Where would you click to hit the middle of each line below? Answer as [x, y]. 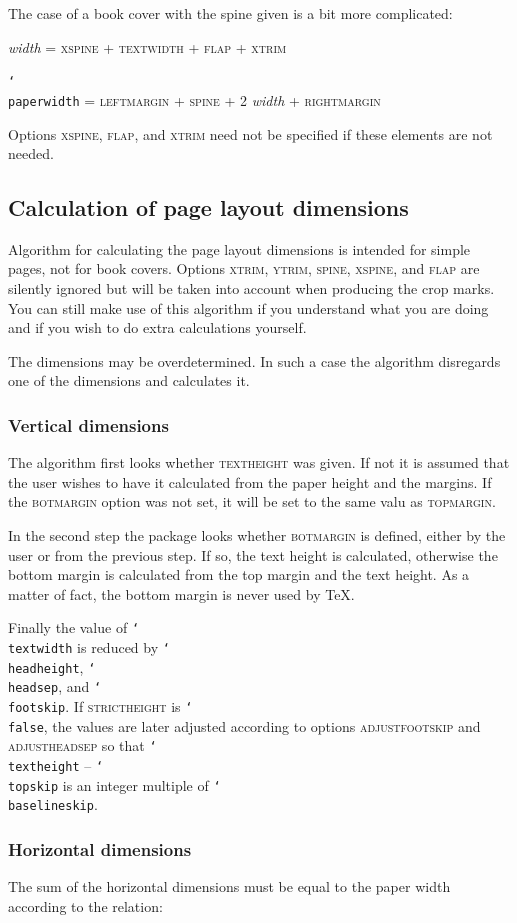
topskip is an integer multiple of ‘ [114, 784]
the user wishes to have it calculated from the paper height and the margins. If [250, 481]
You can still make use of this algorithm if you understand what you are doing [248, 307]
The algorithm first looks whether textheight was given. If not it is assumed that [259, 462]
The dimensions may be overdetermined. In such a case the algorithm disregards [254, 360]
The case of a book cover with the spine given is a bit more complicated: [230, 13]
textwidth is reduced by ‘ [89, 647]
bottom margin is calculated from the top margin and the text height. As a [239, 574]
